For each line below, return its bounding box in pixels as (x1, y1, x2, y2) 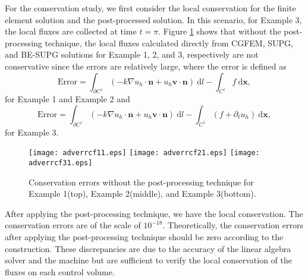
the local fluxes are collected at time (5, 25, 137, 37)
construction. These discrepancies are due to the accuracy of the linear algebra (5, 242, 291, 254)
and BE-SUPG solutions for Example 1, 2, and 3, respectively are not (5, 48, 259, 61)
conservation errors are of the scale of (5, 219, 141, 231)
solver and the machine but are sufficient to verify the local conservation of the (5, 254, 292, 266)
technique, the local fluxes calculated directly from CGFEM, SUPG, (45, 36, 293, 49)
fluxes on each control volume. (5, 265, 115, 278)
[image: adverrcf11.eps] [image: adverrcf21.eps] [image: (29, 149, 260, 158)
